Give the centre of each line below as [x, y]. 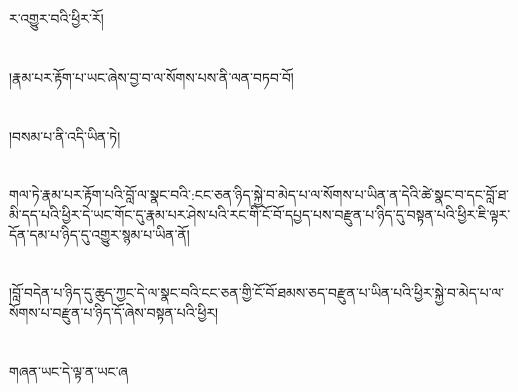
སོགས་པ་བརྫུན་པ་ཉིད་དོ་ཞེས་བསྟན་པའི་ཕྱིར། [114, 311]
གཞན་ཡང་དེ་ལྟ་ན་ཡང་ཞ [68, 370]
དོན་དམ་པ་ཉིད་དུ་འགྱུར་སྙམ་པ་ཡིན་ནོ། [99, 233]
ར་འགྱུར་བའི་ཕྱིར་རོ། [56, 18]
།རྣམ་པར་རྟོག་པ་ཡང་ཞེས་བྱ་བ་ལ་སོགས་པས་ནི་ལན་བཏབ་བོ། [151, 76]
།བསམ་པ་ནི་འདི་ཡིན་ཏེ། [65, 135]
